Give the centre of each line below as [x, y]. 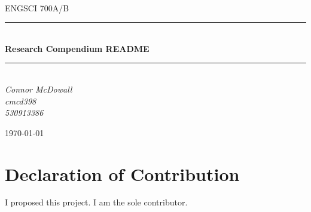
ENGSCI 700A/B [37, 7]
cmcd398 [21, 101]
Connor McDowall [39, 89]
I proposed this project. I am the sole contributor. [96, 202]
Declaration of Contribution [122, 173]
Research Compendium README [77, 48]
